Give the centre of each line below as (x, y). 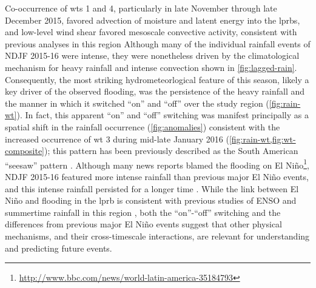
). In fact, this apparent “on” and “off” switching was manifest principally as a (163, 115)
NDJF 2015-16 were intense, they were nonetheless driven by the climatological (152, 55)
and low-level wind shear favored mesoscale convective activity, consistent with (151, 32)
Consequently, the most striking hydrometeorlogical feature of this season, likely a (157, 79)
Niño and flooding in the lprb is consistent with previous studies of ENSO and (151, 200)
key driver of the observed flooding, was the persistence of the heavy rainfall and (155, 91)
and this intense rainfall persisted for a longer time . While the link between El (152, 188)
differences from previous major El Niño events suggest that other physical (144, 224)
